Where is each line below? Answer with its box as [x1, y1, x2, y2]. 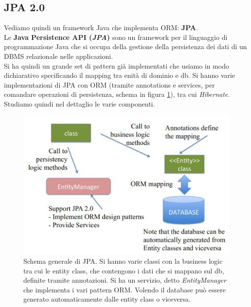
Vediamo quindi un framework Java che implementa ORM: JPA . [4, 22, 198, 33]
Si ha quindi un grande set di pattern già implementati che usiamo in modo [4, 60, 230, 71]
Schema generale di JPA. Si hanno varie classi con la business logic [23, 256, 223, 266]
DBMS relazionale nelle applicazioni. [4, 51, 113, 61]
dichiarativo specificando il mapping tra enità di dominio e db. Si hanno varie [4, 70, 235, 80]
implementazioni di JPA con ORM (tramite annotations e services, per [4, 79, 215, 90]
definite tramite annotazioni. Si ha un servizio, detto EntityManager [23, 275, 226, 285]
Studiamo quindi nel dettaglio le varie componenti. [4, 98, 155, 108]
